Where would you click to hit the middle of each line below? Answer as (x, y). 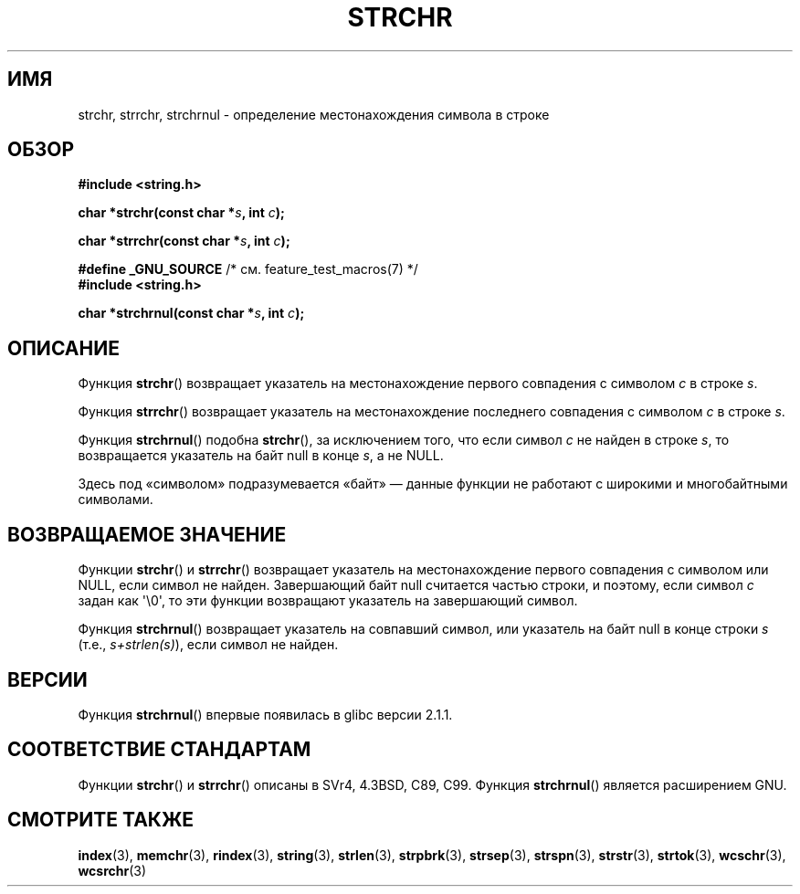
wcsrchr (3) (112, 870)
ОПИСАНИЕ (63, 348)
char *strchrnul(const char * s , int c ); (191, 313)
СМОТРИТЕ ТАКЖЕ (101, 820)
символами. (116, 500)
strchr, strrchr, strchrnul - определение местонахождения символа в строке (314, 114)
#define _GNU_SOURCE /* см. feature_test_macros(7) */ (248, 269)
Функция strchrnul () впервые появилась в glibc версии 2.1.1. (265, 714)
